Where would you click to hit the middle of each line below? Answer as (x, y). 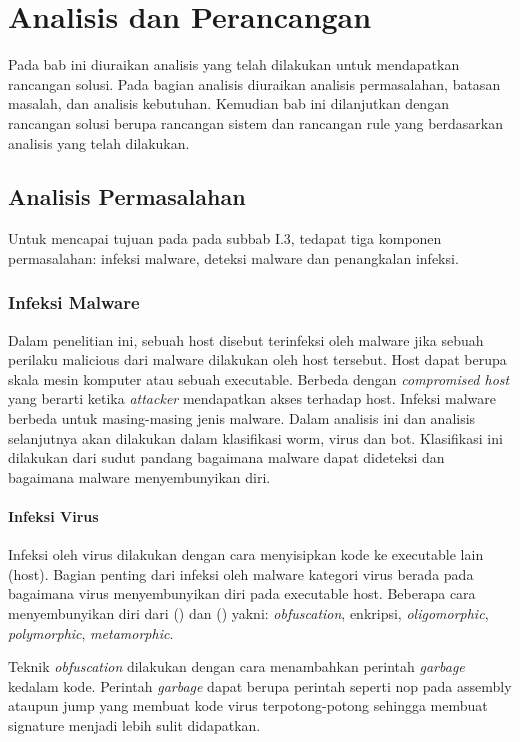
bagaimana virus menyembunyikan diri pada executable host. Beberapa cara (242, 593)
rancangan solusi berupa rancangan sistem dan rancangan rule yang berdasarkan (255, 122)
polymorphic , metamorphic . (91, 632)
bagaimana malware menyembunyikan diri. (139, 476)
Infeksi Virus (53, 516)
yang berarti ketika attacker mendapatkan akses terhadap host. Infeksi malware (252, 398)
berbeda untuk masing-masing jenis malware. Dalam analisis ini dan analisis (242, 418)
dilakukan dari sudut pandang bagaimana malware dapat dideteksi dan (226, 457)
